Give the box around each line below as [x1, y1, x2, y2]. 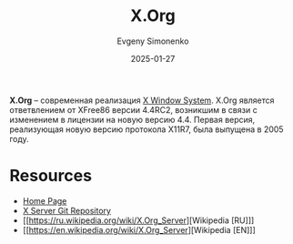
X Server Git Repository [22, 205, 112, 216]
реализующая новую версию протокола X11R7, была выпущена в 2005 [9, 124, 284, 135]
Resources [9, 166, 93, 187]
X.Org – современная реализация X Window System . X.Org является [9, 95, 275, 106]
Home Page [22, 195, 67, 206]
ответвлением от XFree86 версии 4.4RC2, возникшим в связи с [9, 104, 258, 115]
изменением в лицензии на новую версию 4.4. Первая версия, [9, 114, 256, 125]
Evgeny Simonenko [116, 36, 189, 46]
